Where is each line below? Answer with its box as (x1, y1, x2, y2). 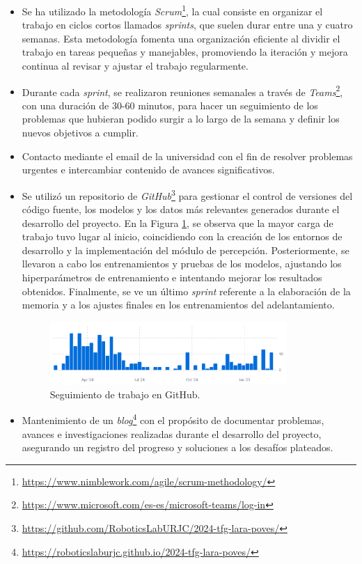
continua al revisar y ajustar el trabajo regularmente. (22, 58, 249, 73)
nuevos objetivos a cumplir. (22, 125, 139, 140)
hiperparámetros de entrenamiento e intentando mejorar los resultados (22, 270, 322, 285)
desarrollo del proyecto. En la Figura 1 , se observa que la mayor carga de (22, 215, 333, 230)
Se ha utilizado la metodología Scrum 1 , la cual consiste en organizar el (22, 2, 323, 18)
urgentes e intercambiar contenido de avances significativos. (22, 162, 275, 177)
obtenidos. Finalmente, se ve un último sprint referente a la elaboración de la (22, 283, 351, 298)
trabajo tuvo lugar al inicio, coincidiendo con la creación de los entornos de (22, 229, 343, 244)
